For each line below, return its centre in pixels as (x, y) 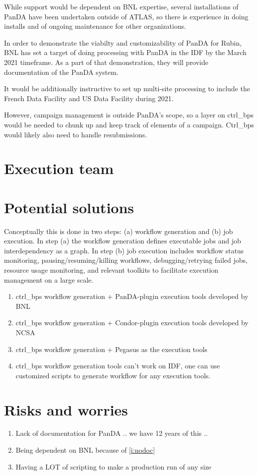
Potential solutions (69, 207)
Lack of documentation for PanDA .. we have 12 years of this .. (112, 433)
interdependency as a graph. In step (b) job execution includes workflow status (124, 250)
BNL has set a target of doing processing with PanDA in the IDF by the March (125, 52)
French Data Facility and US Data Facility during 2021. (89, 98)
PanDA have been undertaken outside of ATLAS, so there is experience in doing (126, 16)
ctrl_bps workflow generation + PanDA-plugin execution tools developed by (132, 296)
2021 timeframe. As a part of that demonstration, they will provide (106, 62)
